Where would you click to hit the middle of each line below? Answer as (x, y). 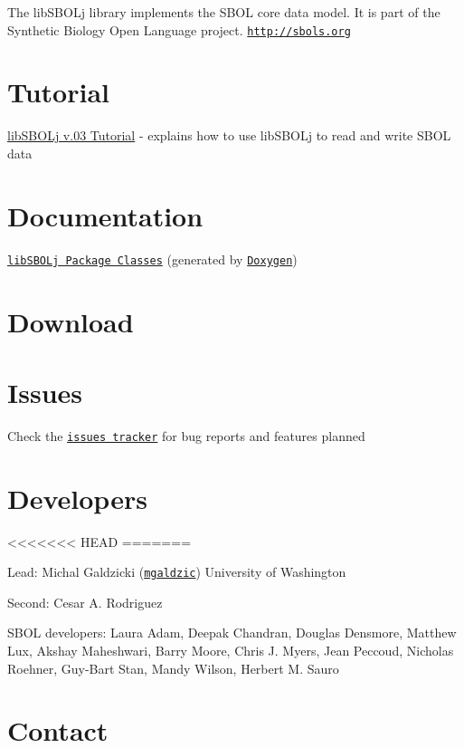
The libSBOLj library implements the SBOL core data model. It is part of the (224, 12)
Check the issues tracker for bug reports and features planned (186, 435)
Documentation (105, 215)
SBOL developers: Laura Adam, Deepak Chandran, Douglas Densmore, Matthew (232, 633)
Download (71, 321)
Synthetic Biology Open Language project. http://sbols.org (179, 29)
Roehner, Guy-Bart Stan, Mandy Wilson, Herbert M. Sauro (173, 668)
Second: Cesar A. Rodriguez (85, 602)
